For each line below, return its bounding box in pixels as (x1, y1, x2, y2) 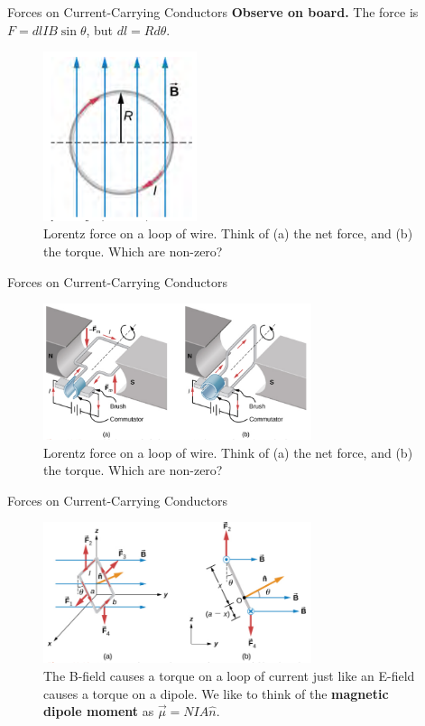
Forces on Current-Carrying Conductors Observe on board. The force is (7, 3, 419, 21)
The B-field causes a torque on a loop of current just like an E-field (43, 665, 415, 684)
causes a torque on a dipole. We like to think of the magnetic (43, 684, 389, 703)
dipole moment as (43, 702, 154, 721)
